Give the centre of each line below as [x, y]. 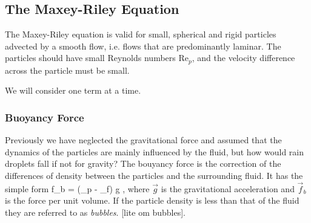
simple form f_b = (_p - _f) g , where [77, 188]
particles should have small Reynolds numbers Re [97, 58]
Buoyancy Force [45, 117]
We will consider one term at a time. [73, 90]
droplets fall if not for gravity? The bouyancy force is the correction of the [143, 163]
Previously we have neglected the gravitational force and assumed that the [143, 140]
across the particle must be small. [67, 70]
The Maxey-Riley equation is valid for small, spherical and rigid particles [141, 34]
